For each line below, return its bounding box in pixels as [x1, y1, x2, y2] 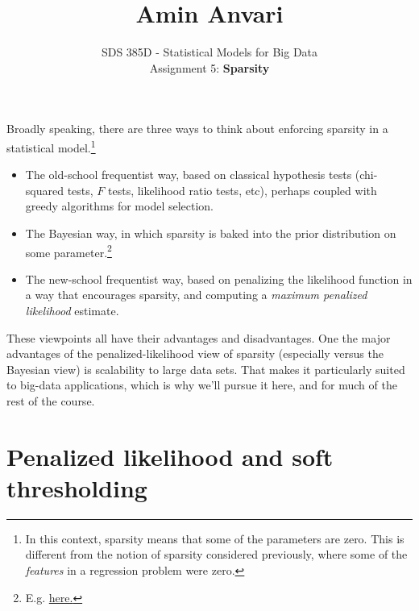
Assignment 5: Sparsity [149, 59, 270, 76]
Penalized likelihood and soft [6, 439, 334, 472]
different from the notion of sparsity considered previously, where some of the [25, 546, 408, 563]
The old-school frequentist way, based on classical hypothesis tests [25, 166, 352, 183]
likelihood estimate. [25, 301, 119, 318]
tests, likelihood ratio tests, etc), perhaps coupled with [108, 181, 377, 198]
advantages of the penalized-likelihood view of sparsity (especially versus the [6, 345, 384, 362]
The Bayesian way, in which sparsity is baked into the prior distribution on [25, 224, 396, 241]
